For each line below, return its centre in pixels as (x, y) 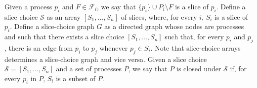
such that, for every (194, 37)
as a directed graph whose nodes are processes (174, 26)
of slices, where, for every (159, 16)
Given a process (28, 6)
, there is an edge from (39, 47)
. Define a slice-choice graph (52, 26)
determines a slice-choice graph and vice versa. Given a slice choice (106, 59)
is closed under (199, 69)
